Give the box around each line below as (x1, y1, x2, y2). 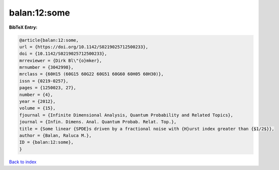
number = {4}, (19, 92, 53, 97)
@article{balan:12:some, (19, 37, 79, 43)
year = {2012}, (19, 99, 56, 104)
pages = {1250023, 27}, (19, 85, 77, 91)
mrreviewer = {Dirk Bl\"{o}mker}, (19, 57, 102, 63)
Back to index (9, 159, 37, 165)
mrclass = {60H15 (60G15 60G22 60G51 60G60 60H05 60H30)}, (19, 71, 164, 77)
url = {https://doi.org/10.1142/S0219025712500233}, (19, 44, 149, 50)
